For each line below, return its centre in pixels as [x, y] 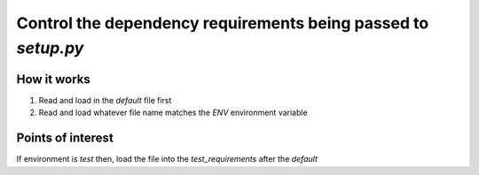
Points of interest [65, 138]
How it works [53, 79]
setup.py [50, 48]
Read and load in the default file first [105, 100]
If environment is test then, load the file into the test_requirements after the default [167, 159]
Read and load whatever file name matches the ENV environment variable [173, 113]
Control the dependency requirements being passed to [223, 23]
